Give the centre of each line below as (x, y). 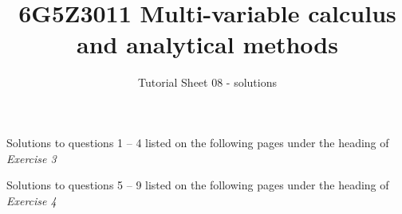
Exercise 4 (32, 200)
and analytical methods (207, 44)
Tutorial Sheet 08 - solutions (207, 82)
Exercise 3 (32, 158)
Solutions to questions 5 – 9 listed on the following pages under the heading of (198, 185)
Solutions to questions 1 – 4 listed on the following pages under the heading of (198, 142)
